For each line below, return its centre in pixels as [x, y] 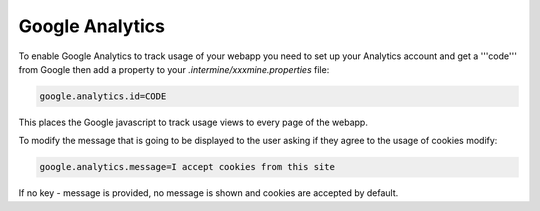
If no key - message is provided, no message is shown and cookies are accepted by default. [208, 193]
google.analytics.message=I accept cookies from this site [187, 167]
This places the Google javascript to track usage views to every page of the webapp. [193, 122]
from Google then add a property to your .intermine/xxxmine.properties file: [174, 69]
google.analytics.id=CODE [103, 96]
